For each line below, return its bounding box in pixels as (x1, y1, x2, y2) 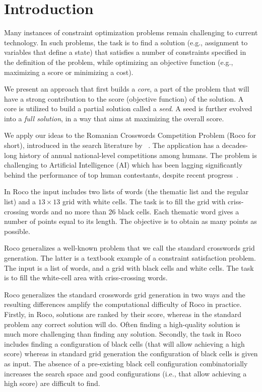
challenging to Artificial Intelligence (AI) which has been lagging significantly (4, 160, 243, 170)
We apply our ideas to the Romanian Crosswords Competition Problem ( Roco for (4, 130, 256, 140)
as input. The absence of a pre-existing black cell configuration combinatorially (4, 358, 248, 368)
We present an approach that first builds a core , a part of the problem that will (4, 84, 249, 94)
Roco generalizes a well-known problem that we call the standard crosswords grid (4, 243, 255, 253)
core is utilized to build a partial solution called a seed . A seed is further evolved (4, 103, 252, 114)
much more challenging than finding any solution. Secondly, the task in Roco (4, 329, 241, 339)
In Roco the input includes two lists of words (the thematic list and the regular (4, 186, 249, 197)
